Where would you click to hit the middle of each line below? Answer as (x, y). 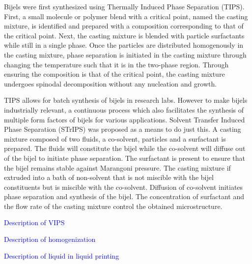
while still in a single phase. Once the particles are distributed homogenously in (124, 45)
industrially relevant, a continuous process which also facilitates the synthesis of (124, 109)
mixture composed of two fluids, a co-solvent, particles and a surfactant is (115, 138)
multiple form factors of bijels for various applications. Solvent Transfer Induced (125, 119)
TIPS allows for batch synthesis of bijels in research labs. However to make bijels (126, 100)
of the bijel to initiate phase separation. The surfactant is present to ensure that (125, 158)
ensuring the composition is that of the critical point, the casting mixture (114, 74)
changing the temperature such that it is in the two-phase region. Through (116, 64)
